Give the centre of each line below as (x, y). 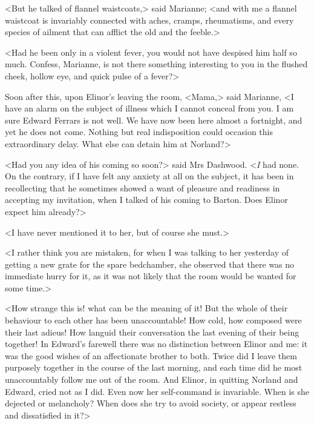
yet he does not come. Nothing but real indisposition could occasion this (139, 132)
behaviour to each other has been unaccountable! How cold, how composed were (153, 320)
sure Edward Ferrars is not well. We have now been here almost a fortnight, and (154, 120)
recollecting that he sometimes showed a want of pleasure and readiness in (142, 187)
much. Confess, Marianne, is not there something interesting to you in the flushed (156, 64)
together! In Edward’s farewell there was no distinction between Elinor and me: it (156, 344)
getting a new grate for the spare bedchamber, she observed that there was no (150, 264)
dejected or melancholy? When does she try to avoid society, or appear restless (151, 403)
